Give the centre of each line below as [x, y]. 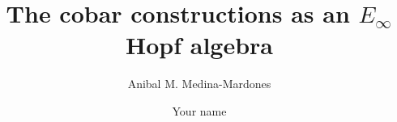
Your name [199, 110]
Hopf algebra [199, 45]
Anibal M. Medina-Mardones [199, 84]
